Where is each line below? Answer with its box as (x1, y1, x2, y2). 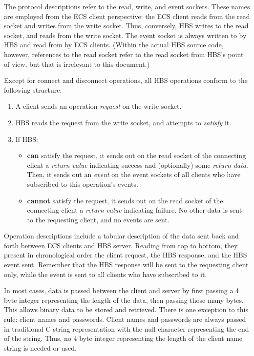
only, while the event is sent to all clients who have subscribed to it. (4, 269, 207, 279)
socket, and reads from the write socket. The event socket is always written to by (4, 30, 247, 40)
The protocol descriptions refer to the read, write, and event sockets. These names (4, 1, 250, 11)
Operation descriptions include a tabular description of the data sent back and (4, 231, 239, 241)
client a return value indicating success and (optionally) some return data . (27, 159, 248, 170)
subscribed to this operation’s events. (27, 178, 138, 189)
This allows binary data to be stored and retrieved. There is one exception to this (4, 304, 248, 315)
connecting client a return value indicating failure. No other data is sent (27, 205, 242, 215)
